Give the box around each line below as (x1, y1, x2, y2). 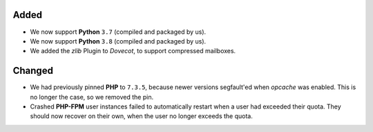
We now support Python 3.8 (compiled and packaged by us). (30, 37, 207, 45)
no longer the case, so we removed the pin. (30, 93, 154, 101)
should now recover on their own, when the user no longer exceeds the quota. (30, 112, 254, 120)
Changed (12, 65, 53, 77)
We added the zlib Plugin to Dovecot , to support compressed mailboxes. (30, 47, 236, 55)
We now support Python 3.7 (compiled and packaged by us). (30, 28, 207, 36)
